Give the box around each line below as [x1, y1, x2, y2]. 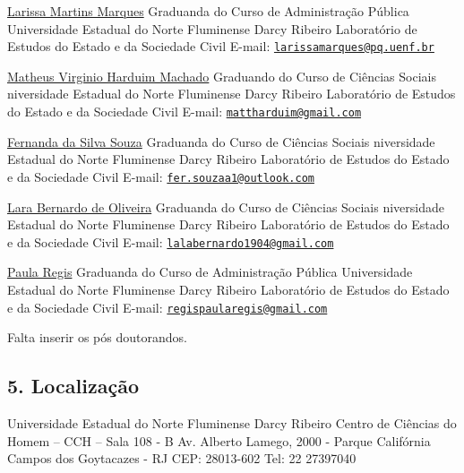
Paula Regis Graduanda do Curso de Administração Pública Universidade [7, 262, 413, 281]
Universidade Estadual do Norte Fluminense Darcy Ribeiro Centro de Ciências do [7, 414, 457, 433]
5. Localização [7, 372, 139, 400]
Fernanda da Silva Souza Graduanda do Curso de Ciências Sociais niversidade [7, 132, 435, 150]
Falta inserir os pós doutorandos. [7, 328, 187, 347]
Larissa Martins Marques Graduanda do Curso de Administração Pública [7, 2, 409, 20]
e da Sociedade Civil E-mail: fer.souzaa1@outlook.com [7, 167, 314, 185]
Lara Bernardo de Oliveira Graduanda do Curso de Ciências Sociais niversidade [7, 197, 444, 216]
